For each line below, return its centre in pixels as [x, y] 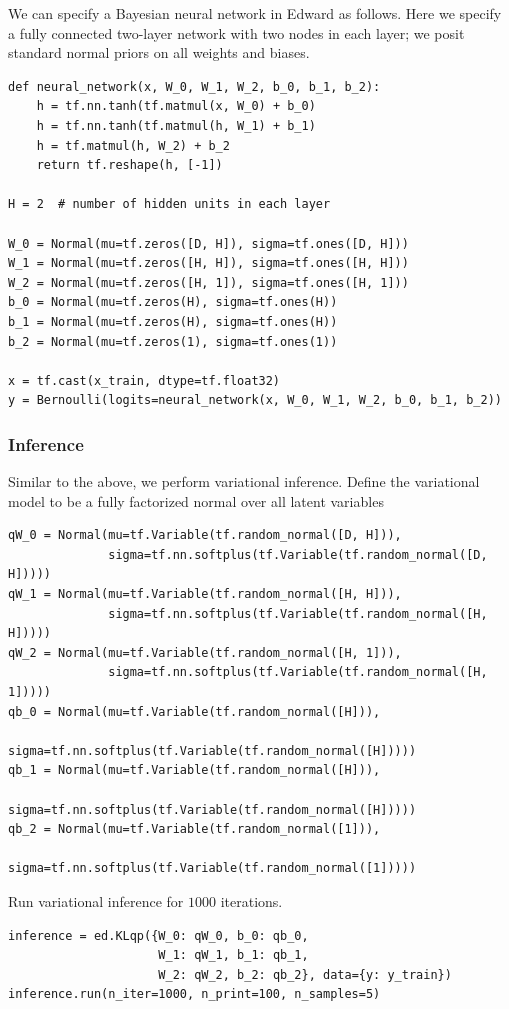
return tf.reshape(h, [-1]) [129, 165]
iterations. [251, 900]
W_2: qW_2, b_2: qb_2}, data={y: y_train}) [305, 974]
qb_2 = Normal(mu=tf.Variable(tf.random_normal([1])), [194, 829]
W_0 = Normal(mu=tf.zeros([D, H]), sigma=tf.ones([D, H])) [208, 243]
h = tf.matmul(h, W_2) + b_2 [133, 145]
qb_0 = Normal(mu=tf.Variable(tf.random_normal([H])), [194, 711]
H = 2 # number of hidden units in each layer [169, 204]
